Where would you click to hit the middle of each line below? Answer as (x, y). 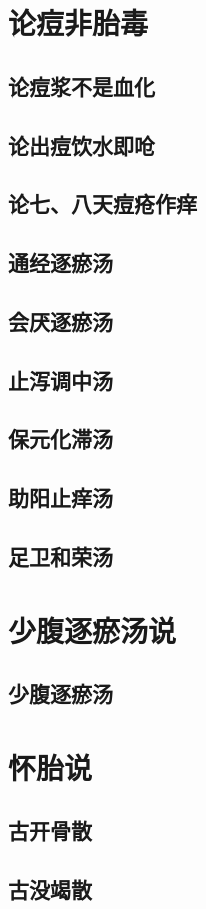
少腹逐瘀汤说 (92, 629)
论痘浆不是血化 (81, 85)
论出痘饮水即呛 (81, 144)
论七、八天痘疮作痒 (102, 203)
